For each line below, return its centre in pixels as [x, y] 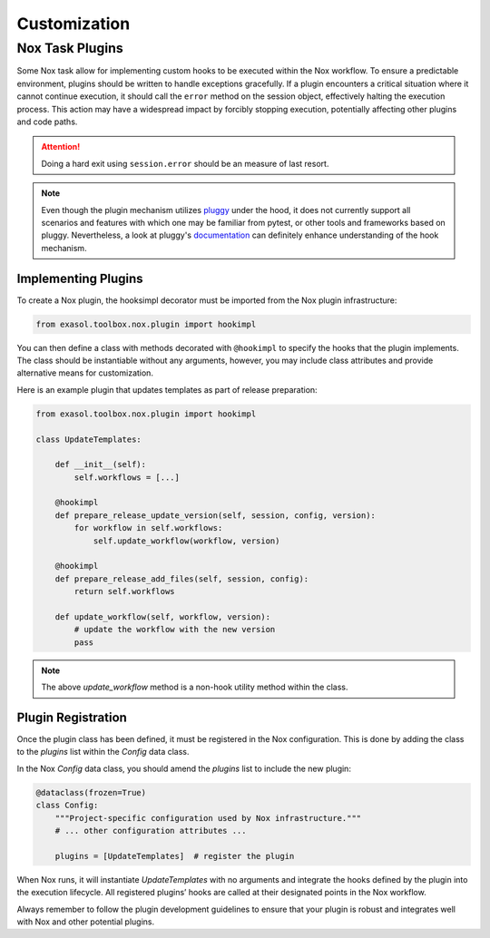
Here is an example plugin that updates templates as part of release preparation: [167, 389]
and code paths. [47, 122]
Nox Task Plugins [70, 48]
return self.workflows [125, 591]
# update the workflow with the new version [175, 630]
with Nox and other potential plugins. [86, 922]
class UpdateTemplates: [89, 439]
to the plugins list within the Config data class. [103, 752]
